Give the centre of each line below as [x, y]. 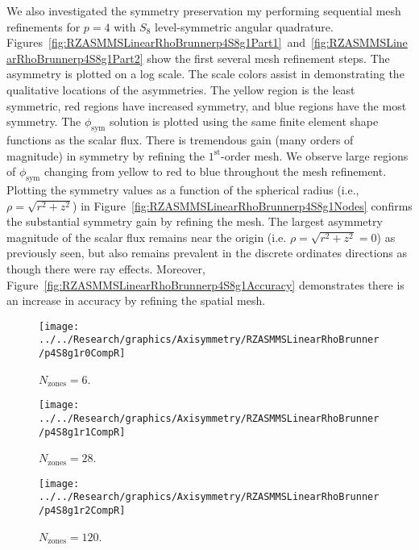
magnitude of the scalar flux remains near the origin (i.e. [147, 237]
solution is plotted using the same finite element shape [244, 121]
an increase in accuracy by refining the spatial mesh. [136, 300]
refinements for [44, 26]
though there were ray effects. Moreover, [106, 268]
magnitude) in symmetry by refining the [106, 155]
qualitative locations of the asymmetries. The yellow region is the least [181, 89]
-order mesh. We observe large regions [315, 155]
